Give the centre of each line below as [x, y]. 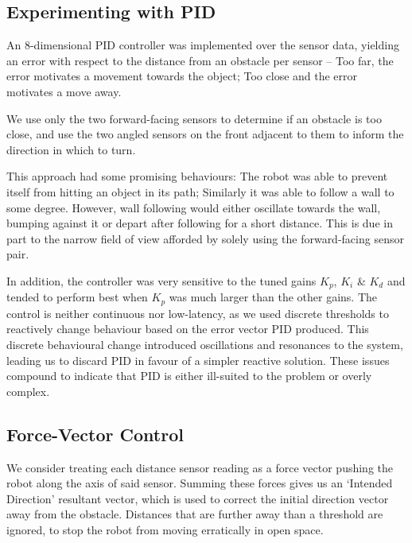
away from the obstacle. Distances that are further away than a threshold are [195, 514]
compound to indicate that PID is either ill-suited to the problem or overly [189, 376]
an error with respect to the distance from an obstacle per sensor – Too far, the [200, 60]
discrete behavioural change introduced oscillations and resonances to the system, [205, 345]
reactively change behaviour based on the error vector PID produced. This [188, 329]
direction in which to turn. [71, 149]
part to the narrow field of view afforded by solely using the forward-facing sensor [205, 238]
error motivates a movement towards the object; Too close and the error [182, 76]
